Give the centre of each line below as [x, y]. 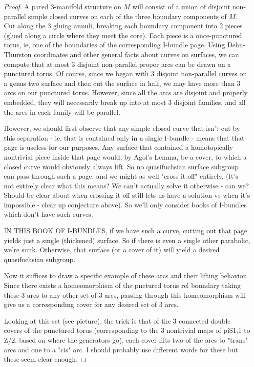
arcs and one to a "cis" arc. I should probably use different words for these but [121, 349]
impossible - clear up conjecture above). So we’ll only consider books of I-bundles [126, 204]
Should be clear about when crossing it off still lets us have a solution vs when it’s [127, 195]
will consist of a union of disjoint [181, 6]
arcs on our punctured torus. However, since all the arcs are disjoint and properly [126, 92]
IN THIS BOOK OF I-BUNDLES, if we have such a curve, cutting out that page [126, 231]
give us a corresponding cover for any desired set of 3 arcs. [91, 304]
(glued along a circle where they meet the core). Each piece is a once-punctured [123, 35]
